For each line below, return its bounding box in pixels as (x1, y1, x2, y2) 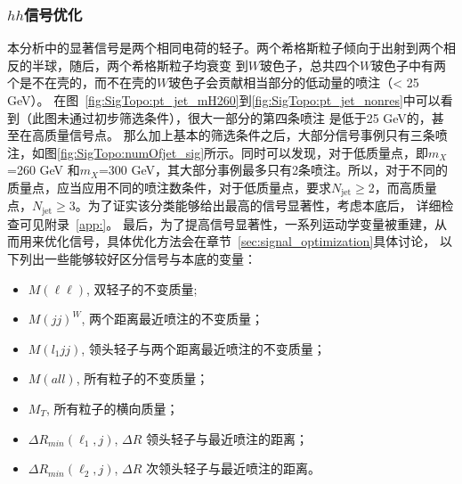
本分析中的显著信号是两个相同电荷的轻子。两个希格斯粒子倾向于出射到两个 (7, 38, 443, 57)
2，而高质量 (368, 177, 437, 196)
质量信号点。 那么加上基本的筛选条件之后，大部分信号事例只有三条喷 (44, 126, 448, 144)
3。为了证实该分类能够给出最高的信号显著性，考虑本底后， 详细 (69, 196, 442, 215)
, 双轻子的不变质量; (86, 279, 198, 298)
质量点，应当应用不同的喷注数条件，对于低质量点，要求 (7, 177, 331, 196)
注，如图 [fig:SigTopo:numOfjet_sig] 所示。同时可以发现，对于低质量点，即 (7, 143, 429, 161)
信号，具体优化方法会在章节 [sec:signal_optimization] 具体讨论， (69, 232, 436, 250)
